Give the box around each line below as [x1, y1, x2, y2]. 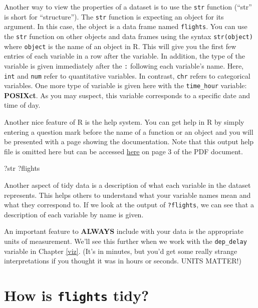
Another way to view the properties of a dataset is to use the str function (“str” [4, 2, 252, 12]
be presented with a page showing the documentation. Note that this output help [4, 136, 254, 147]
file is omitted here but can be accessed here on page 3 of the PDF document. [4, 146, 243, 156]
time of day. [4, 100, 41, 110]
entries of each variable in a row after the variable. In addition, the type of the [4, 51, 245, 61]
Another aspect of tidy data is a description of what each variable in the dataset [4, 180, 251, 190]
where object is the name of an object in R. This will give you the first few [4, 41, 236, 51]
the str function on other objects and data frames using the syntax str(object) [4, 31, 253, 41]
